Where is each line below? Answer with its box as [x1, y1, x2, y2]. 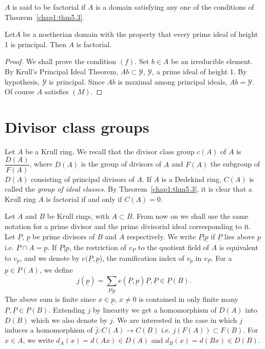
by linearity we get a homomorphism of [92, 304, 217, 315]
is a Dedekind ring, [161, 173, 221, 184]
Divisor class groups [5, 116, 149, 137]
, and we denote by [20, 252, 80, 263]
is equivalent [219, 241, 258, 252]
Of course [5, 86, 35, 97]
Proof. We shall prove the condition [5, 56, 117, 67]
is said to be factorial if [12, 2, 86, 12]
